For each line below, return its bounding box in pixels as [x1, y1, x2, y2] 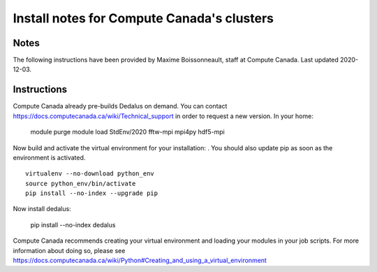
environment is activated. [13, 153, 86, 162]
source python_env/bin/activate [25, 179, 136, 187]
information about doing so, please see [13, 246, 126, 255]
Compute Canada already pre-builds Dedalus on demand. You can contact [13, 102, 228, 110]
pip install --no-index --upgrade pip [25, 189, 158, 197]
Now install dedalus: [13, 205, 71, 213]
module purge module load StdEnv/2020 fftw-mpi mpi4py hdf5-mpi [30, 128, 225, 136]
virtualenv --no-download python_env [25, 170, 155, 178]
